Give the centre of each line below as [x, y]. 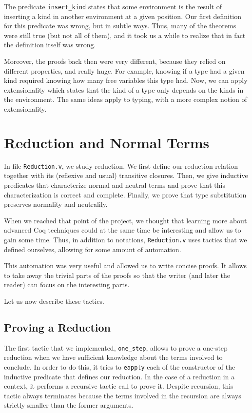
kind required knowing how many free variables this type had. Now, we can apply [126, 80]
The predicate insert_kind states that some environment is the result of [113, 6]
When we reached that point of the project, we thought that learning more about [126, 220]
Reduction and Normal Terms [107, 142]
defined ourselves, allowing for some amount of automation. [93, 249]
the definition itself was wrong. [50, 45]
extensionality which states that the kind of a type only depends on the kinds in [124, 89]
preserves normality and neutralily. [56, 204]
